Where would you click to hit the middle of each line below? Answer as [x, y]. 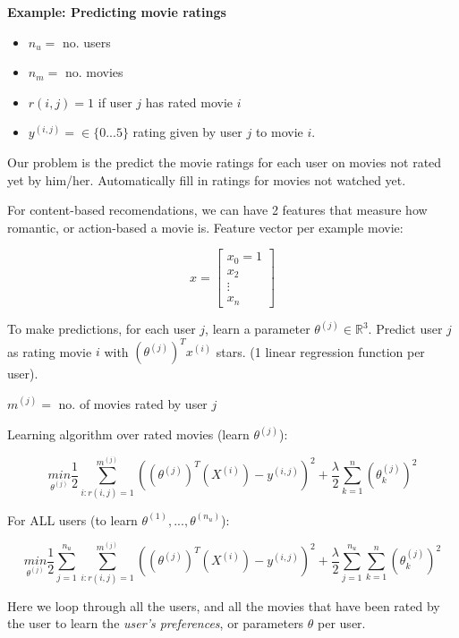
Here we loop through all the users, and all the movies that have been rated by [224, 605]
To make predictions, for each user [102, 329]
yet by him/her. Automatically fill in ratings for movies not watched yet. [207, 179]
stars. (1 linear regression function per [320, 351]
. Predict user [405, 329]
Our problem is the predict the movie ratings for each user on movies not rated [225, 162]
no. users [86, 42]
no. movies [94, 72]
